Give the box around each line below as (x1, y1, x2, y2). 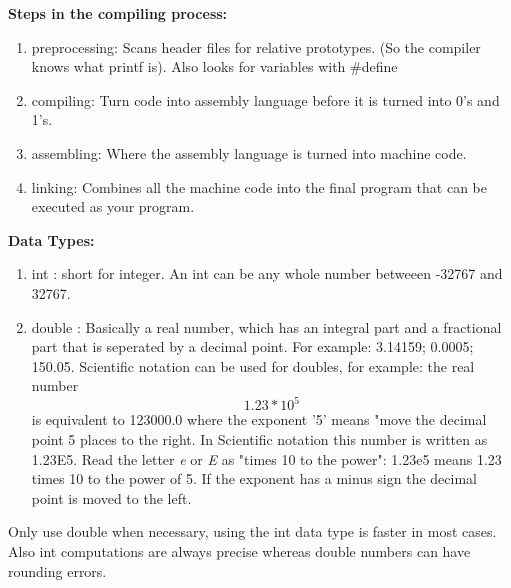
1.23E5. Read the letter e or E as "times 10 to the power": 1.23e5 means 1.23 (31, 448, 502, 469)
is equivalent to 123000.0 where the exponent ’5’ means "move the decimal (31, 409, 487, 430)
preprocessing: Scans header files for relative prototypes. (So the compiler (31, 36, 481, 57)
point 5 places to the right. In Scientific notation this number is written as (31, 429, 488, 449)
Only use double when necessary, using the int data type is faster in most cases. (8, 521, 497, 542)
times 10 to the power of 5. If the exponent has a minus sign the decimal (31, 468, 477, 489)
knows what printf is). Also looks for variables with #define (31, 56, 398, 77)
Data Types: (8, 229, 95, 250)
